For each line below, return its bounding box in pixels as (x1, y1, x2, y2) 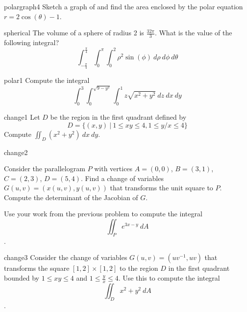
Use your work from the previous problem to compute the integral (4, 208, 202, 219)
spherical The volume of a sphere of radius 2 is (4, 27, 144, 38)
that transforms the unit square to (110, 182, 213, 193)
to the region (120, 263, 158, 273)
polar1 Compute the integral (4, 75, 90, 85)
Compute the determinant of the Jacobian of (4, 192, 138, 202)
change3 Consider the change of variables (4, 252, 127, 262)
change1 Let (4, 112, 40, 122)
